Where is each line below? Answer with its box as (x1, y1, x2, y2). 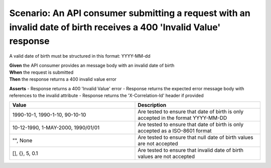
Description (138, 102, 167, 109)
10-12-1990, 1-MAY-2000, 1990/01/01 (12, 124, 100, 131)
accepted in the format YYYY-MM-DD (138, 114, 227, 121)
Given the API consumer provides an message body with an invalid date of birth (9, 62, 175, 68)
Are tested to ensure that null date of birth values (138, 134, 253, 141)
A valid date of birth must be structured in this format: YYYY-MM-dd (9, 53, 151, 59)
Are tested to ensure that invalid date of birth (138, 147, 243, 154)
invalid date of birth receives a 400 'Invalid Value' (9, 22, 221, 33)
